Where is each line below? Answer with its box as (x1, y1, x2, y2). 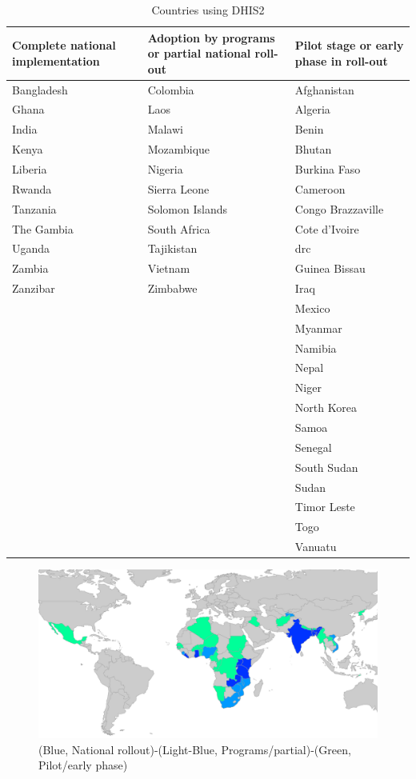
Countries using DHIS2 (151, 2, 265, 18)
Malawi (147, 121, 183, 138)
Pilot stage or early (294, 37, 404, 54)
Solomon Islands (147, 200, 227, 217)
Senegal (294, 438, 332, 455)
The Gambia (12, 220, 74, 237)
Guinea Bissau (294, 260, 366, 277)
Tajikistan (147, 240, 198, 257)
